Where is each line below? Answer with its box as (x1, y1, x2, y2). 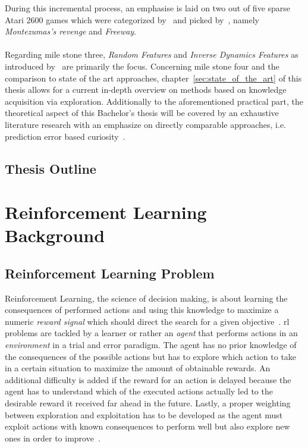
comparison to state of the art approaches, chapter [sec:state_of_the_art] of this (5, 71, 302, 84)
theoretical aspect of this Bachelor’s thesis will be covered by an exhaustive (5, 106, 279, 119)
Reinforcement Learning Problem (5, 264, 215, 282)
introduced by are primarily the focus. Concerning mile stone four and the (5, 59, 279, 72)
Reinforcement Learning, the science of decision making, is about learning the (5, 292, 288, 304)
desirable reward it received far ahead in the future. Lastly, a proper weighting (5, 397, 291, 409)
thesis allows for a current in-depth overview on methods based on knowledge (5, 83, 287, 96)
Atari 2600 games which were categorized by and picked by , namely (5, 13, 259, 26)
